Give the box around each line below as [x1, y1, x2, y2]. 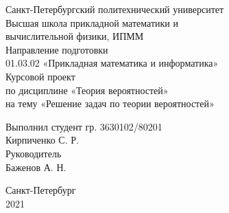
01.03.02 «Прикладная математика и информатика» [5, 56, 219, 70]
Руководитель [5, 146, 62, 160]
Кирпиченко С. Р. [5, 133, 79, 147]
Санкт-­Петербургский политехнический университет [5, 2, 224, 16]
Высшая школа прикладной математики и [5, 15, 178, 30]
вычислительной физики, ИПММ [5, 29, 144, 43]
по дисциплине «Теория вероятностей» [5, 82, 169, 97]
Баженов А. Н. [5, 159, 67, 174]
